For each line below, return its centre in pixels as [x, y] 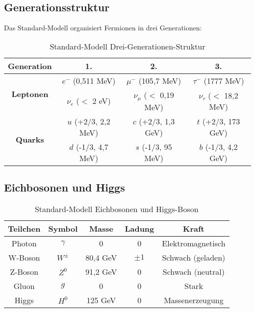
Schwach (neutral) [194, 271]
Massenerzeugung [194, 300]
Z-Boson [24, 271]
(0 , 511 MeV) [94, 80]
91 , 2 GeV [101, 271]
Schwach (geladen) [194, 257]
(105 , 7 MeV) [160, 80]
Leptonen [30, 94]
